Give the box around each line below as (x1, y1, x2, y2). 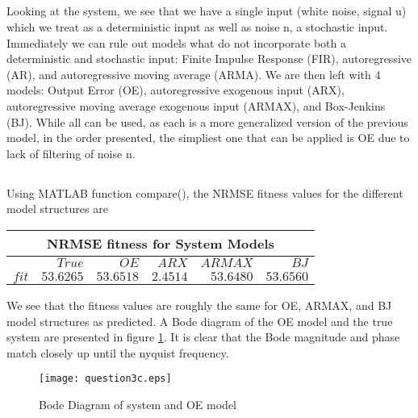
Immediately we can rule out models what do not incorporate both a (6, 34, 346, 51)
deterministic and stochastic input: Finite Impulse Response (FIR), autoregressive (6, 50, 412, 67)
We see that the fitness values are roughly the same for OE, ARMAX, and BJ (6, 296, 392, 313)
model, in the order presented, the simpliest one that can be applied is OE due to (6, 129, 410, 146)
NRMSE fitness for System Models (47, 233, 274, 253)
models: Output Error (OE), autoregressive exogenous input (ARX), (6, 82, 345, 98)
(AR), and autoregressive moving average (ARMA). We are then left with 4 (6, 65, 381, 82)
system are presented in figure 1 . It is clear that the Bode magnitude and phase (6, 328, 400, 345)
